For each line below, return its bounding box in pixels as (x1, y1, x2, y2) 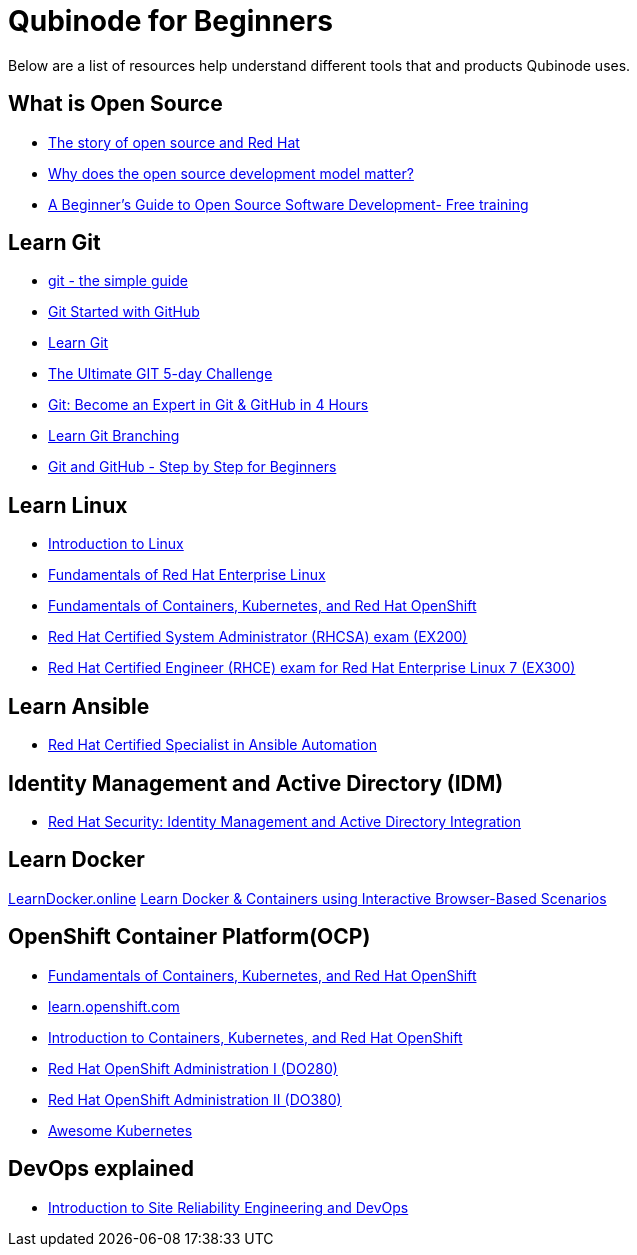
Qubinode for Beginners (8, 4, 333, 38)
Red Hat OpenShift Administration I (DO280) (48, 1059, 338, 1077)
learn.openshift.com (48, 997, 180, 1015)
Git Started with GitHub (48, 303, 200, 321)
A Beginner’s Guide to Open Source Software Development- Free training (48, 195, 529, 213)
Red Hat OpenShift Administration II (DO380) (48, 1090, 342, 1108)
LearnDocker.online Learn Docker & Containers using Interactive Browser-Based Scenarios (8, 889, 607, 907)
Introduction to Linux (48, 535, 184, 553)
